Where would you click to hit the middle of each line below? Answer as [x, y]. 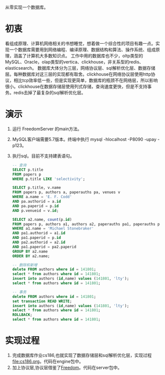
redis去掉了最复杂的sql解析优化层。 [50, 92]
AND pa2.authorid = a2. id [39, 242]
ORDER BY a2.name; [31, 256]
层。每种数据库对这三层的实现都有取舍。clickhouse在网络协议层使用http [78, 74]
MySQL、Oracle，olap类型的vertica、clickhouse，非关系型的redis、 [74, 62]
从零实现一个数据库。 [27, 7]
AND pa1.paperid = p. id [37, 238]
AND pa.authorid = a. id [37, 202]
